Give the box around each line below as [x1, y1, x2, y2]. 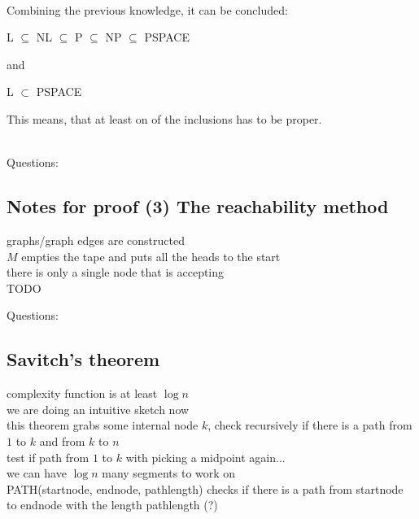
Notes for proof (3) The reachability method [7, 194, 389, 219]
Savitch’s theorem [7, 347, 160, 372]
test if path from [7, 448, 89, 465]
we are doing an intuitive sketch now [7, 400, 190, 417]
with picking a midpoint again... [125, 448, 286, 465]
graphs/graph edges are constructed [7, 231, 185, 248]
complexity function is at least [7, 385, 158, 402]
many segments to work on [102, 464, 236, 482]
